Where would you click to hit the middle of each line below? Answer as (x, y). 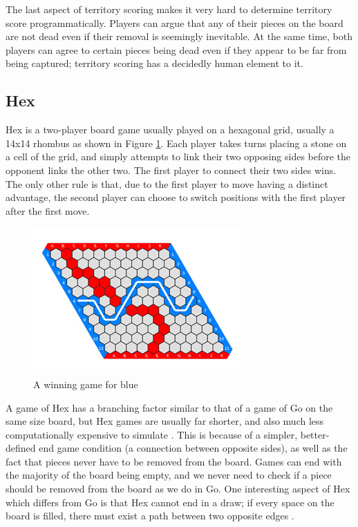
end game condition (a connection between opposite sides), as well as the (193, 448)
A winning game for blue (86, 384)
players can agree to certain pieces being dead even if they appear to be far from (176, 49)
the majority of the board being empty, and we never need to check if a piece (169, 475)
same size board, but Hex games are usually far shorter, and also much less (165, 421)
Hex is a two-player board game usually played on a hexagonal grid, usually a (170, 130)
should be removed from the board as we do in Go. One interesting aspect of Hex (178, 489)
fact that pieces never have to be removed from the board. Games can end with (174, 461)
